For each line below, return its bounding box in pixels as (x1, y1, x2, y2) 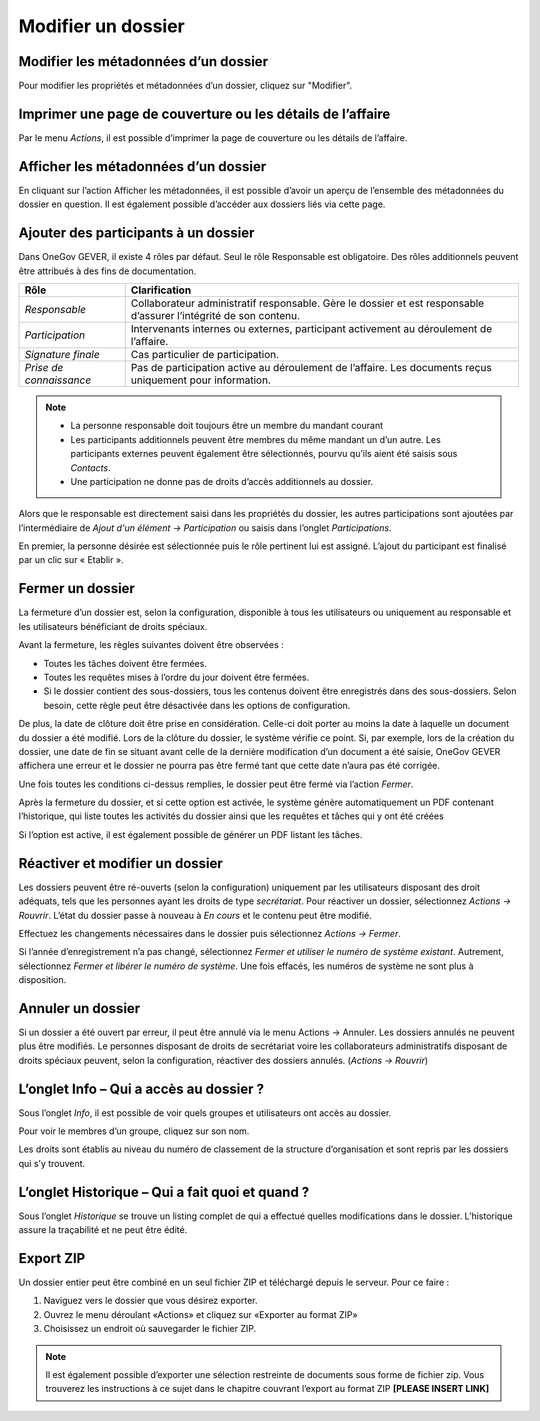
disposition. (18, 974, 67, 986)
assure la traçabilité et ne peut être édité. (18, 1224, 188, 1236)
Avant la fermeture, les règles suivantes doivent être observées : (18, 639, 284, 651)
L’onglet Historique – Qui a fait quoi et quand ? (18, 1183, 310, 1200)
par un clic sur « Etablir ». (18, 554, 124, 566)
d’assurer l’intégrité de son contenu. (130, 308, 300, 322)
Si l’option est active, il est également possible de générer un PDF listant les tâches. (18, 828, 363, 840)
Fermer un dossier (18, 580, 135, 597)
